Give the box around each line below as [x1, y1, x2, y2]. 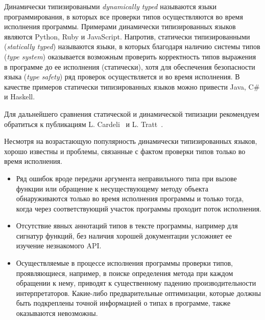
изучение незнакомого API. [16, 240, 102, 251]
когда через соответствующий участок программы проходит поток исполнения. [16, 203, 261, 214]
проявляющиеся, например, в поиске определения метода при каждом [16, 267, 233, 278]
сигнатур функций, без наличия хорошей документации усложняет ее [16, 230, 232, 241]
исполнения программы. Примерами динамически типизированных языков [4, 21, 236, 32]
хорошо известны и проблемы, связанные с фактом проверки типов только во [4, 145, 246, 156]
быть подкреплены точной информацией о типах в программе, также [16, 297, 231, 308]
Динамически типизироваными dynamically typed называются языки [4, 1, 216, 11]
